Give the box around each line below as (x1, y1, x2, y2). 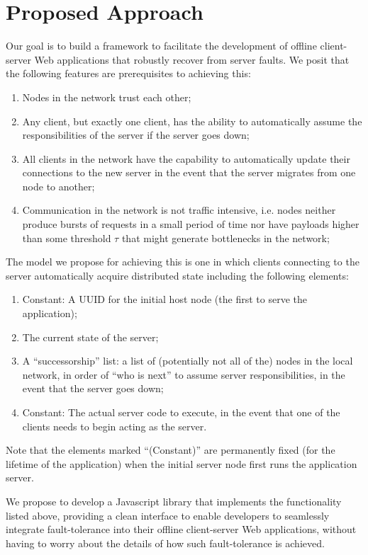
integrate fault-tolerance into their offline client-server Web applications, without (6, 522, 357, 537)
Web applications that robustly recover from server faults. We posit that (34, 52, 350, 67)
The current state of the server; (22, 329, 159, 344)
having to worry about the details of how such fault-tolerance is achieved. (6, 535, 325, 550)
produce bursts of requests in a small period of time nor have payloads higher (22, 217, 359, 231)
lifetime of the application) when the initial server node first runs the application (6, 456, 357, 471)
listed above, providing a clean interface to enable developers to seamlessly (6, 508, 330, 522)
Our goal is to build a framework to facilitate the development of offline (6, 38, 317, 53)
